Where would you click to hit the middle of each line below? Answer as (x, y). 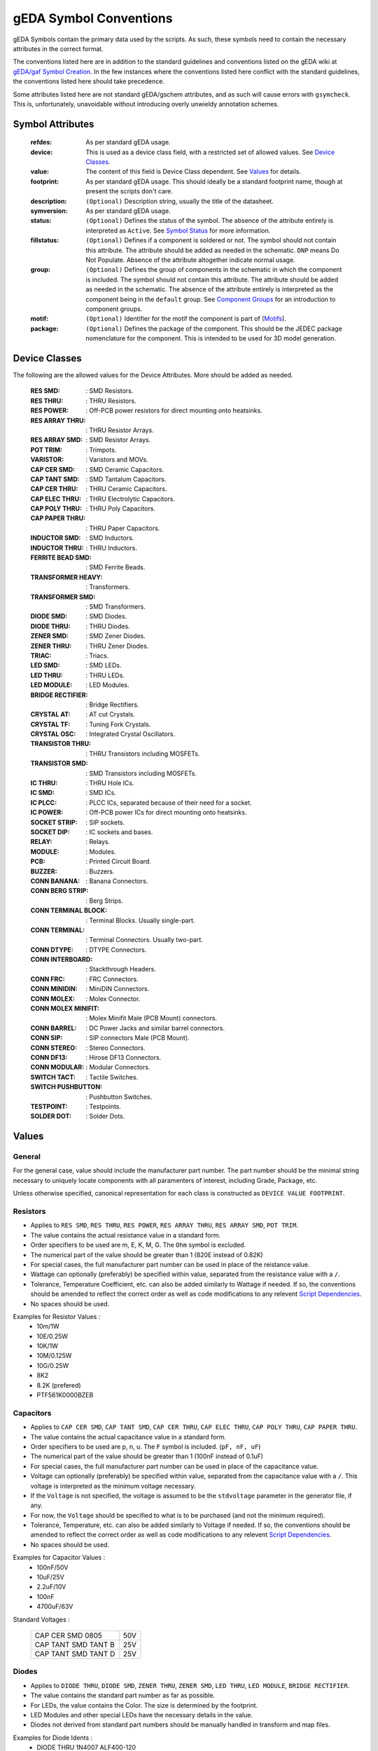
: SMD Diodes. (106, 616)
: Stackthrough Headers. (121, 969)
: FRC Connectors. (112, 979)
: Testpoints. (104, 1106)
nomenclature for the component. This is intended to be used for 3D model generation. (211, 338)
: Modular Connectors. (118, 1067)
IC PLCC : (44, 803)
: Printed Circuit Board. (119, 861)
